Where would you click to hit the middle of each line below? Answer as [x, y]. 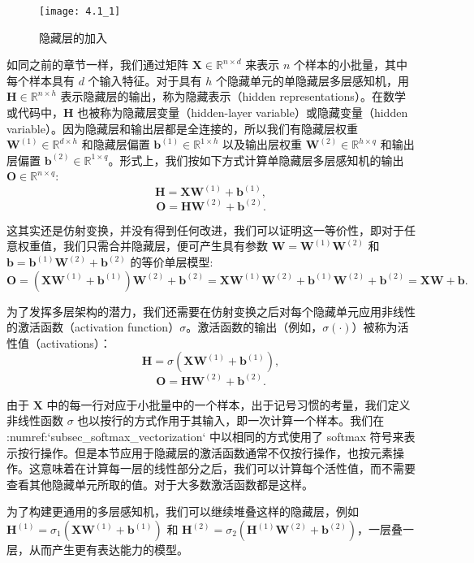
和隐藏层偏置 [116, 144]
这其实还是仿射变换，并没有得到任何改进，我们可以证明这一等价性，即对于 [205, 230]
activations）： [75, 342]
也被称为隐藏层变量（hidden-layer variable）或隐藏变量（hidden [243, 113]
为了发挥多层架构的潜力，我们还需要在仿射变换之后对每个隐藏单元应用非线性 [211, 311]
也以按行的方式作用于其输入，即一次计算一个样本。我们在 [231, 420]
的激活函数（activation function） [93, 327]
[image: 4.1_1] [80, 11]
